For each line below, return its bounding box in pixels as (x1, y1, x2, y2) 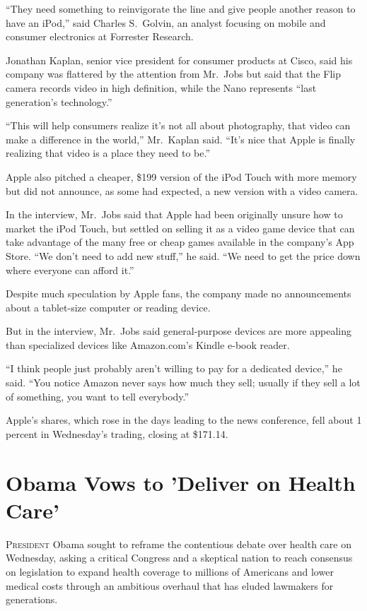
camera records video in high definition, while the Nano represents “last (6, 80, 317, 95)
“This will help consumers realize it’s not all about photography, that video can (6, 118, 351, 133)
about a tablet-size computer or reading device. (6, 299, 211, 314)
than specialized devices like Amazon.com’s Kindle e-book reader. (6, 337, 290, 352)
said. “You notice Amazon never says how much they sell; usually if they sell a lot (6, 375, 361, 390)
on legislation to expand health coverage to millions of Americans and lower (6, 564, 334, 579)
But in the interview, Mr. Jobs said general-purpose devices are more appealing (6, 324, 351, 338)
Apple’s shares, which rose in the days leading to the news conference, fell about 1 (6, 413, 362, 427)
